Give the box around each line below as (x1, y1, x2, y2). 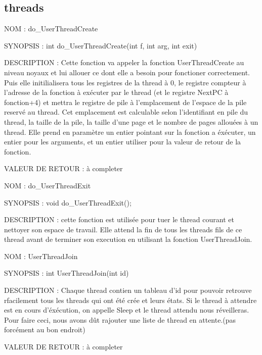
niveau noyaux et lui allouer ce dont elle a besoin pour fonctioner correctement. (4, 67, 250, 77)
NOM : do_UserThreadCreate (4, 23, 98, 34)
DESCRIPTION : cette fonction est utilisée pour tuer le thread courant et (4, 214, 234, 225)
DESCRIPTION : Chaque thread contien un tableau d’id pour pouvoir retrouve (4, 285, 252, 295)
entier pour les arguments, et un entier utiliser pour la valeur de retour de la (4, 136, 241, 147)
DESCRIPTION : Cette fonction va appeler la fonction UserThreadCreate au (4, 57, 244, 68)
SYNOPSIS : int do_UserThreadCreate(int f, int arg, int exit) (4, 40, 197, 50)
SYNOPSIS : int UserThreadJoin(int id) (4, 268, 129, 278)
